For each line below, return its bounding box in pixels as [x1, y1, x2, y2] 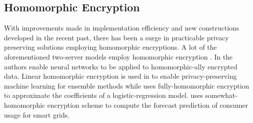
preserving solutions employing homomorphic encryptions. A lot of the [4, 42, 217, 52]
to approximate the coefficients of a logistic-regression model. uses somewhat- [4, 90, 238, 100]
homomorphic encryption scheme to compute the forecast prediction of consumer [4, 99, 249, 110]
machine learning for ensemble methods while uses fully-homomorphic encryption [4, 80, 250, 91]
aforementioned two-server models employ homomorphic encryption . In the [4, 51, 233, 61]
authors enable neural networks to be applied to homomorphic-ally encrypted [4, 61, 238, 71]
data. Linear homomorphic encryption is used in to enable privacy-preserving [4, 71, 237, 81]
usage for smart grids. [4, 109, 70, 120]
